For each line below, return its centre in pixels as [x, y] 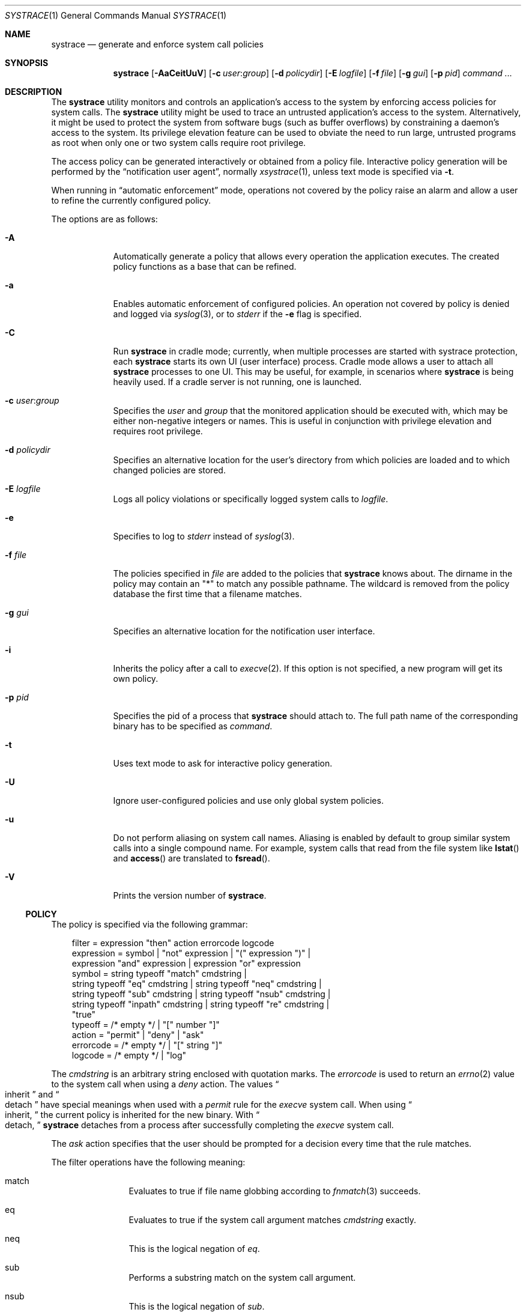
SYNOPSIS [27, 63]
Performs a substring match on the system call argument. [242, 1277]
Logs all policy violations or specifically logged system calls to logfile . [251, 499]
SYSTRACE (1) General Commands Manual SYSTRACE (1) [116, 15]
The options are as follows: [104, 219]
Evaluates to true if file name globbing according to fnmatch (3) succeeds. [275, 1191]
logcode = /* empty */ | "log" [129, 1055]
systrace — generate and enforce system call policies [157, 44]
